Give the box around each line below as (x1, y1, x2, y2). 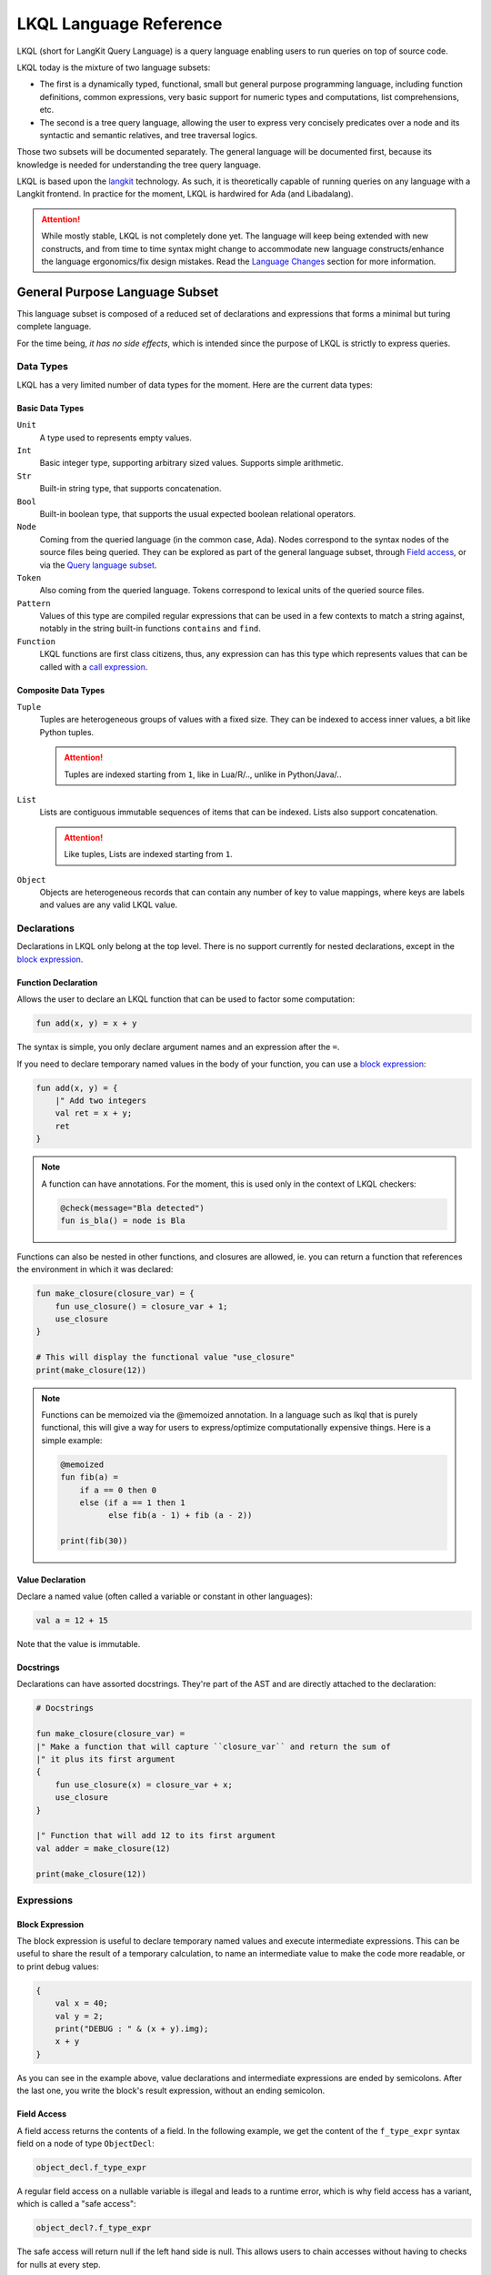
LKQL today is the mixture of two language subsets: (16, 62, 211, 73)
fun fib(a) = (60, 1472, 118, 1482)
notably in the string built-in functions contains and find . (39, 623, 261, 634)
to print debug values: (16, 1961, 99, 1972)
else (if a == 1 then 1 (79, 1497, 185, 1508)
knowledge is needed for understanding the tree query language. (16, 159, 261, 170)
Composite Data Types (16, 684, 105, 695)
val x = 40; (55, 1998, 109, 2008)
